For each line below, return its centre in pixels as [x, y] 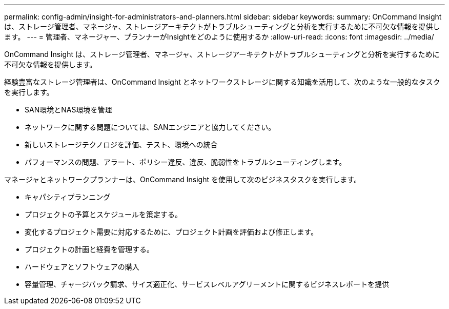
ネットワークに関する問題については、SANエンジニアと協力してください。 [150, 127]
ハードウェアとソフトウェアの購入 [82, 267]
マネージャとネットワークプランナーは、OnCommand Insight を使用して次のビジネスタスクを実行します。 [183, 179]
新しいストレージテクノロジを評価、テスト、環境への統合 [121, 144]
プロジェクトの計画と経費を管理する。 [89, 249]
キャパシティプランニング [68, 197]
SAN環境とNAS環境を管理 [68, 110]
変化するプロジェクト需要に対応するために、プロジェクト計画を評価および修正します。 [171, 232]
